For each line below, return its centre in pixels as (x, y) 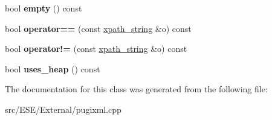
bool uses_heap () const (53, 68)
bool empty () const (44, 8)
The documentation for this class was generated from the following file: (136, 89)
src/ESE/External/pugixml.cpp (63, 109)
